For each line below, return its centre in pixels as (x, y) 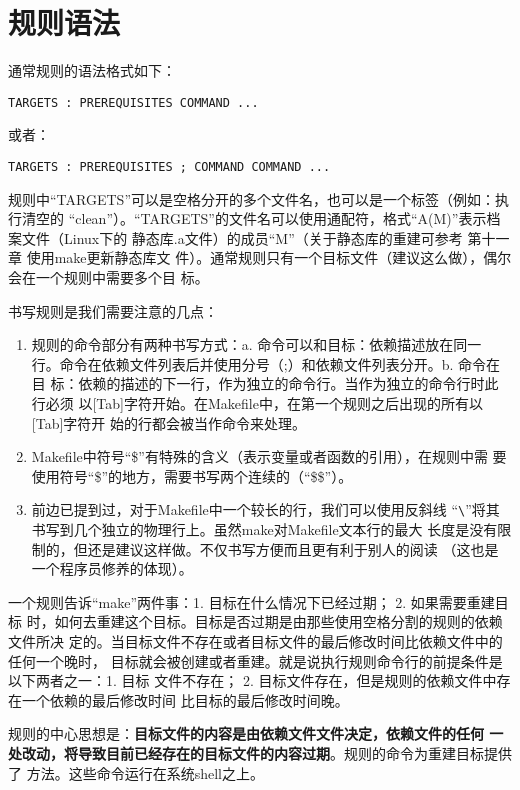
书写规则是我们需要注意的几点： (113, 310)
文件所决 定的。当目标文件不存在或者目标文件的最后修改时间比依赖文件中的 (255, 640)
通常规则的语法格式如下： (92, 70)
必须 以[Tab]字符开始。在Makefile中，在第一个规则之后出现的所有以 (264, 402)
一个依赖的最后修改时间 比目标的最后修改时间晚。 (185, 699)
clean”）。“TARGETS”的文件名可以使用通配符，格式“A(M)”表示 (281, 218)
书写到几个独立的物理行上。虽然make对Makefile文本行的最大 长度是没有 (264, 529)
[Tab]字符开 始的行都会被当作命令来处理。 (168, 422)
